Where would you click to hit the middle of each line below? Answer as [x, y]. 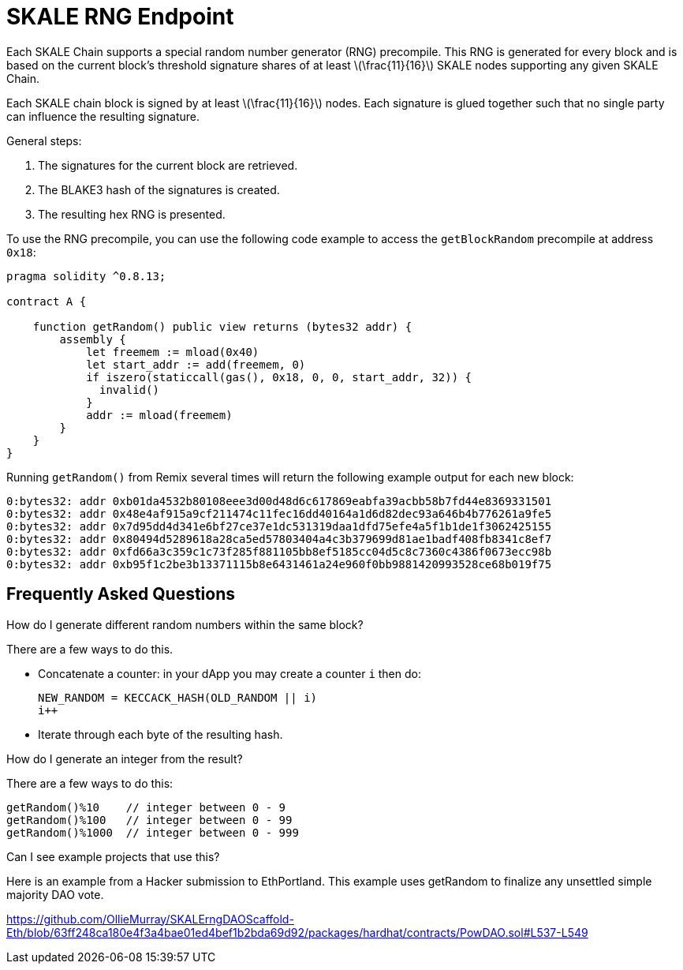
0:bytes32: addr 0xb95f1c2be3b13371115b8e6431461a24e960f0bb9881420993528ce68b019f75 [279, 564]
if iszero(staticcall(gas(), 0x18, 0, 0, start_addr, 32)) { [279, 377]
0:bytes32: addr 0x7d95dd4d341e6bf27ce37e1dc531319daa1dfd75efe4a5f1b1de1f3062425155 [279, 526]
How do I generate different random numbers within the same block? [185, 624]
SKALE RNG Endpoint [120, 17]
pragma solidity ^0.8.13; [86, 276]
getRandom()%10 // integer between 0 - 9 [146, 807]
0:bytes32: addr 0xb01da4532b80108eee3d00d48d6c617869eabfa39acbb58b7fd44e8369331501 [279, 501]
